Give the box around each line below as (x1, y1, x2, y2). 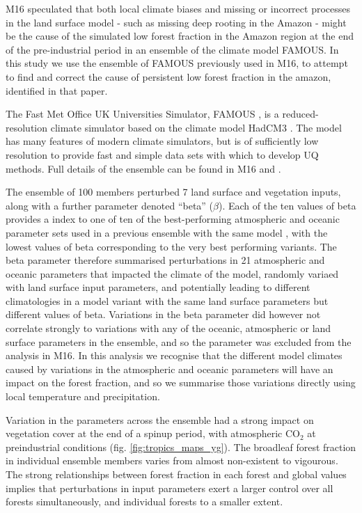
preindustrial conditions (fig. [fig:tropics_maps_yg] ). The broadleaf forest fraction (6, 439, 356, 454)
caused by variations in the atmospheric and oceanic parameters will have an (6, 361, 333, 376)
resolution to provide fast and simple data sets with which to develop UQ (6, 147, 319, 161)
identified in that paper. (6, 83, 108, 97)
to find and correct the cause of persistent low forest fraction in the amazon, (6, 69, 331, 84)
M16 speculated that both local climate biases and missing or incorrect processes (6, 1, 351, 15)
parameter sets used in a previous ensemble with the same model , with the (6, 225, 328, 239)
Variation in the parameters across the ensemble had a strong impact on (6, 412, 314, 427)
